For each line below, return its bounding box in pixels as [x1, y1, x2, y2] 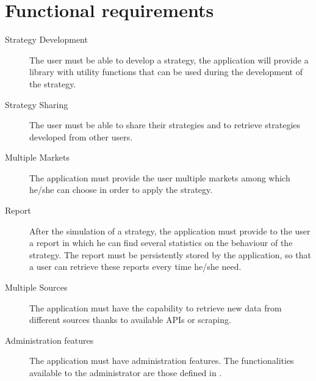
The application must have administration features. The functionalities [29, 354, 294, 367]
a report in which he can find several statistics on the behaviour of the [29, 236, 293, 249]
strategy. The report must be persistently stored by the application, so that [29, 248, 311, 261]
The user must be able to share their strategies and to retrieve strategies [29, 118, 301, 131]
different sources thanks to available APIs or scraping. [29, 313, 231, 326]
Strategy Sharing [5, 98, 68, 111]
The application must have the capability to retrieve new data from [29, 301, 282, 314]
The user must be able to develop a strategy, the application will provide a [29, 53, 309, 66]
